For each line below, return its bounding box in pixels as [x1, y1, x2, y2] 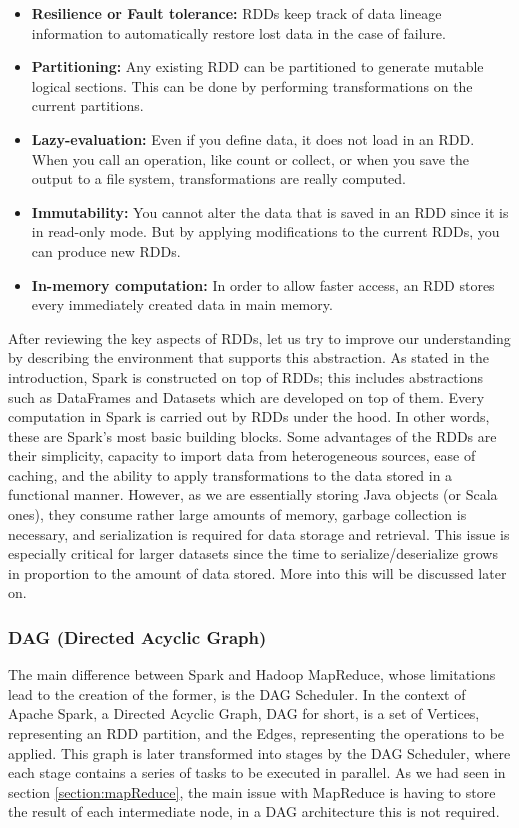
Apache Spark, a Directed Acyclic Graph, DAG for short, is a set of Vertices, [8, 703, 480, 724]
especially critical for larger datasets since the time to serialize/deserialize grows [8, 543, 498, 564]
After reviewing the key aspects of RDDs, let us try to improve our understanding [8, 327, 511, 348]
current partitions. [31, 95, 144, 116]
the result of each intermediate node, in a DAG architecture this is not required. [8, 801, 500, 822]
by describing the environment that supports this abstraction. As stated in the [8, 347, 489, 368]
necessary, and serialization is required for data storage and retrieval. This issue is [8, 523, 510, 544]
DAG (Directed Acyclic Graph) [8, 624, 267, 649]
